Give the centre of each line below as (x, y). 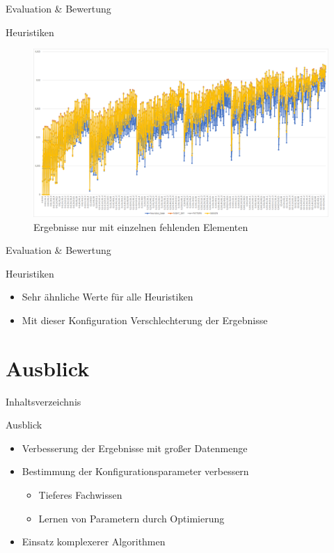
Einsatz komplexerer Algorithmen (94, 542)
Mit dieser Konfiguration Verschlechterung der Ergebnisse (145, 320)
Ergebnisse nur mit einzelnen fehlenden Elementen (141, 226)
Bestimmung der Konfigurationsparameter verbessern (135, 471)
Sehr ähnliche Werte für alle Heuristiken (108, 297)
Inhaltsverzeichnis (43, 401)
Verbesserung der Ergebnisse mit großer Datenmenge (135, 448)
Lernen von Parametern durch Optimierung (132, 518)
